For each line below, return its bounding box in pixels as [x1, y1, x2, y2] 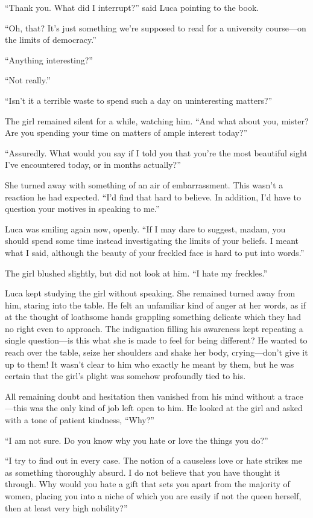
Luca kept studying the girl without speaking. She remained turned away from [5, 287, 296, 299]
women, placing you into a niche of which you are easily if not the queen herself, [5, 490, 302, 502]
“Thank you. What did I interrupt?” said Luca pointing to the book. [5, 1, 259, 13]
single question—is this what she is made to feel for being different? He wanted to [5, 334, 308, 347]
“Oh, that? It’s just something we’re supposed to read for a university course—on [5, 21, 306, 34]
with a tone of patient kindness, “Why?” [5, 414, 154, 426]
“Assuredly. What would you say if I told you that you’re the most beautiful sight [5, 146, 308, 159]
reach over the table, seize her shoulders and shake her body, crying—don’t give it [5, 346, 308, 359]
